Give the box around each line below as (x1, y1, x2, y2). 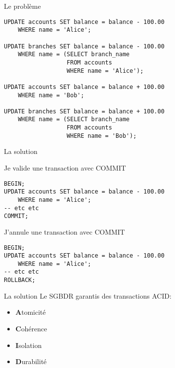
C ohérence (15, 323, 47, 333)
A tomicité (15, 307, 46, 317)
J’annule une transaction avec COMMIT (4, 226, 125, 237)
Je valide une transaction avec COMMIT (4, 163, 126, 173)
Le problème (4, 1, 41, 11)
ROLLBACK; (4, 277, 36, 284)
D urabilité (15, 356, 47, 367)
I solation (15, 340, 42, 350)
